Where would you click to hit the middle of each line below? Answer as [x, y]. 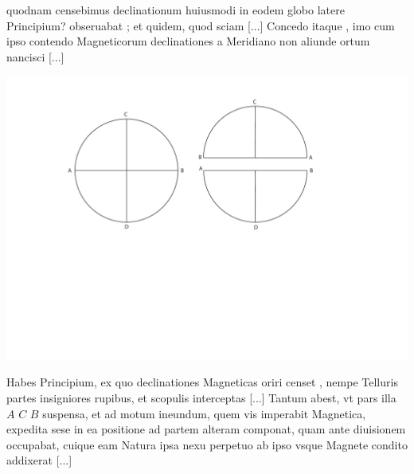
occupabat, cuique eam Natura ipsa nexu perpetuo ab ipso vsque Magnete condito [207, 444]
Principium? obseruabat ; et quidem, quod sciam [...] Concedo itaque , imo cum [201, 25]
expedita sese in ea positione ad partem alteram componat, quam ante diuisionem [206, 429]
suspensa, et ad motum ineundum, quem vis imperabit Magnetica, [204, 413]
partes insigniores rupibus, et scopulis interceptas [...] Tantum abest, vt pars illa [201, 397]
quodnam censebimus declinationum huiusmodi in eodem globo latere [176, 10]
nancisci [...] [35, 56]
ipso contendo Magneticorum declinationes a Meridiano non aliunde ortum [188, 41]
